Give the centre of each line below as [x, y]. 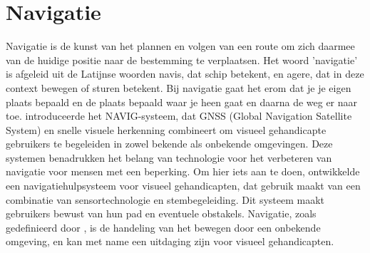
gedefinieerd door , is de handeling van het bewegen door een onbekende [163, 227]
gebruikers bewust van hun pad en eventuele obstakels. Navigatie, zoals [161, 213]
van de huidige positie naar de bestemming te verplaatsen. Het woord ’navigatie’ [182, 60]
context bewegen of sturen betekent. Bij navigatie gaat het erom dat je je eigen [179, 87]
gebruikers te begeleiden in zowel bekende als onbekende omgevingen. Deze [169, 144]
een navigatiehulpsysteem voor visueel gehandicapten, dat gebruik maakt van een [183, 186]
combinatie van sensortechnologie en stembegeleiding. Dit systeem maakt [165, 199]
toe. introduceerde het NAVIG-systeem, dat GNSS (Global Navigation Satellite [179, 116]
